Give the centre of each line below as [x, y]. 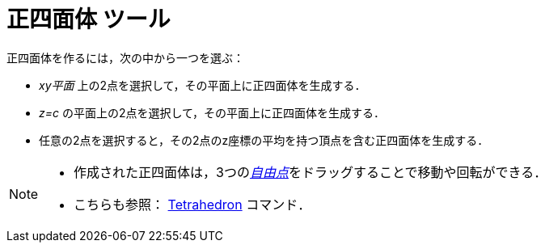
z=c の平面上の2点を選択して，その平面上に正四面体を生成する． [212, 112]
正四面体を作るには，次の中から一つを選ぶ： [125, 57]
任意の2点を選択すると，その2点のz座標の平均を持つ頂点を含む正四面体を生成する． [264, 140]
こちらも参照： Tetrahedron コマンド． [192, 204]
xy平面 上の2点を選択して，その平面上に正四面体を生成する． [203, 85]
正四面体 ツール [89, 19]
